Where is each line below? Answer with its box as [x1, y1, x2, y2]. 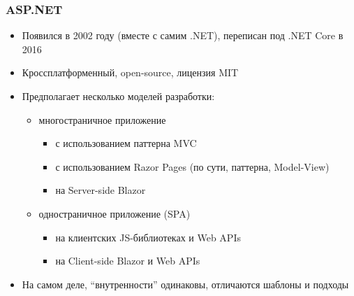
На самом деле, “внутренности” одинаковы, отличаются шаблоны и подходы [22, 276, 349, 291]
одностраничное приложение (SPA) [38, 206, 191, 220]
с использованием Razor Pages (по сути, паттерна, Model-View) [55, 159, 330, 174]
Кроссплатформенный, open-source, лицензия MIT [22, 65, 239, 80]
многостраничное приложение [38, 112, 166, 127]
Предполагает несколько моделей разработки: [22, 89, 215, 103]
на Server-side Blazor [55, 183, 146, 197]
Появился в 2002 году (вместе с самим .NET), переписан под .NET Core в [22, 28, 344, 43]
